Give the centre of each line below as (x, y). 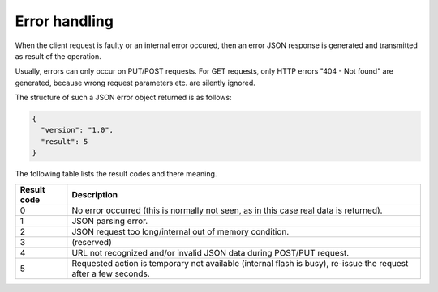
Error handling (64, 21)
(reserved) (92, 242)
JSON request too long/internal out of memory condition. (180, 231)
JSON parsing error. (110, 221)
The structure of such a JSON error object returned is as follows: (123, 98)
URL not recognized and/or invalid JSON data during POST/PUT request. (210, 252)
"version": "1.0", (77, 130)
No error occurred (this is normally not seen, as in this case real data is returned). (227, 210)
